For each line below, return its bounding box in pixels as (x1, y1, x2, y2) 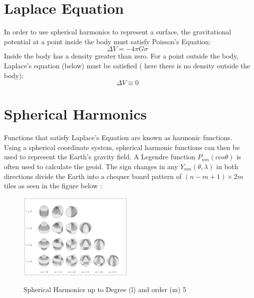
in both (216, 161, 238, 171)
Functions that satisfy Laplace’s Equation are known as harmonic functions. (4, 132, 232, 143)
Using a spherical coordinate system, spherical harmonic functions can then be (4, 142, 240, 152)
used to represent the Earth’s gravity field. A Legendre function (4, 151, 196, 162)
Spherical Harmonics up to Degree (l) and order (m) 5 (24, 284, 186, 295)
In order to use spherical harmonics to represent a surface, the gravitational (4, 27, 231, 37)
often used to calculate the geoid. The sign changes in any (4, 161, 178, 171)
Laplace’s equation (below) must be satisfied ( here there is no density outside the (4, 60, 251, 70)
